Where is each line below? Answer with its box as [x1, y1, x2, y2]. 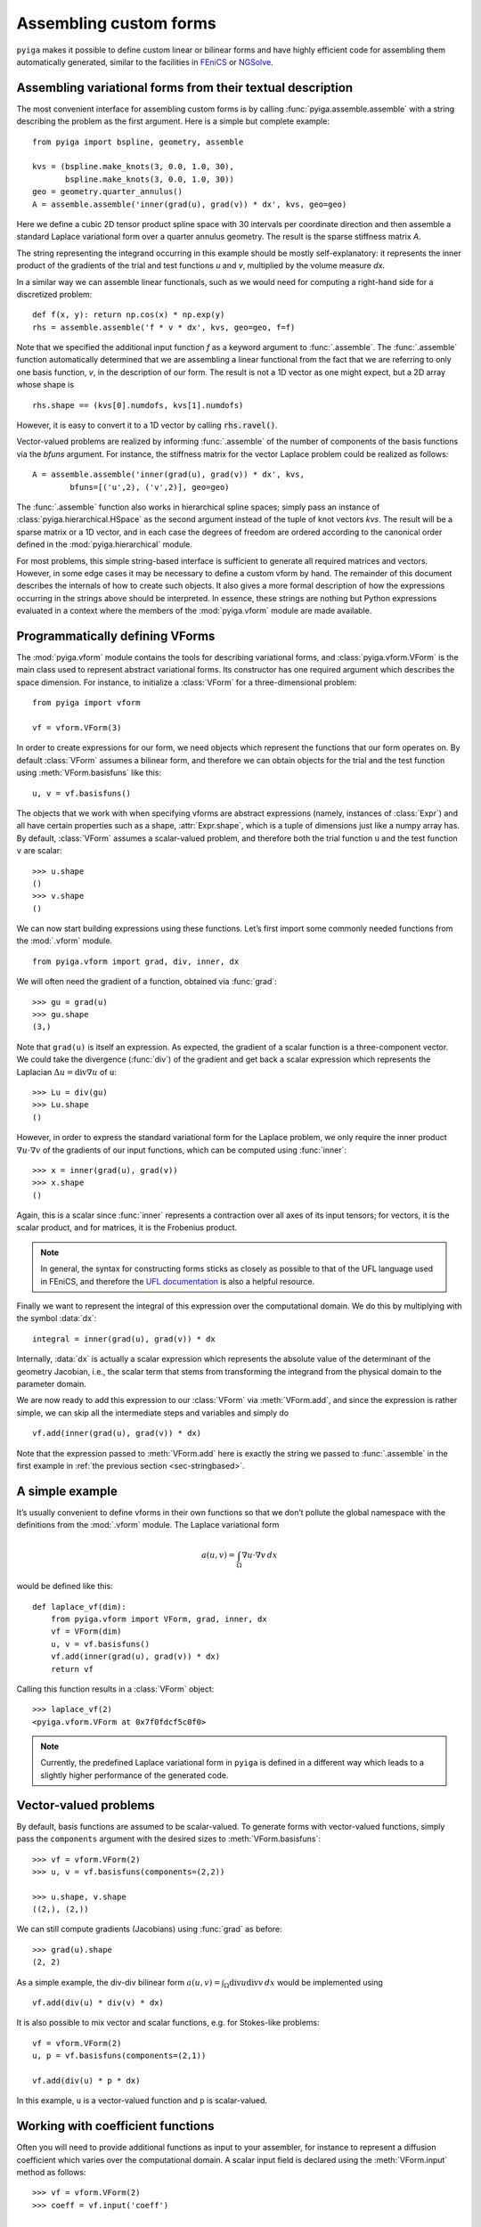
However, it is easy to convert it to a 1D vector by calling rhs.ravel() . [16, 420, 278, 431]
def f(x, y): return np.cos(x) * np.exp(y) [32, 310, 225, 320]
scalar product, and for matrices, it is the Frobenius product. [16, 1222, 238, 1233]
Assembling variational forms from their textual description [16, 80, 354, 95]
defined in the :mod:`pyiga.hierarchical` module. [16, 539, 193, 550]
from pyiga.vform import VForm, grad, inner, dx [50, 1613, 267, 1624]
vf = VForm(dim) [50, 1627, 122, 1636]
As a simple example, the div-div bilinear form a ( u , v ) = [16, 1977, 221, 1987]
